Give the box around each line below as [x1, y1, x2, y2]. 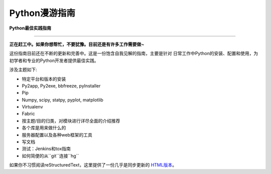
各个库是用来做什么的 [22, 125, 66, 131]
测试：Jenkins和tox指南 [22, 145, 71, 152]
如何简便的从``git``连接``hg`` [22, 152, 79, 158]
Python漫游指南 [9, 7, 75, 18]
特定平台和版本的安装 [22, 75, 66, 82]
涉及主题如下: [9, 66, 38, 72]
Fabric [22, 110, 35, 117]
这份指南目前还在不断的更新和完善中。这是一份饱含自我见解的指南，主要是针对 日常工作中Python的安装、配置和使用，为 [9, 50, 258, 56]
